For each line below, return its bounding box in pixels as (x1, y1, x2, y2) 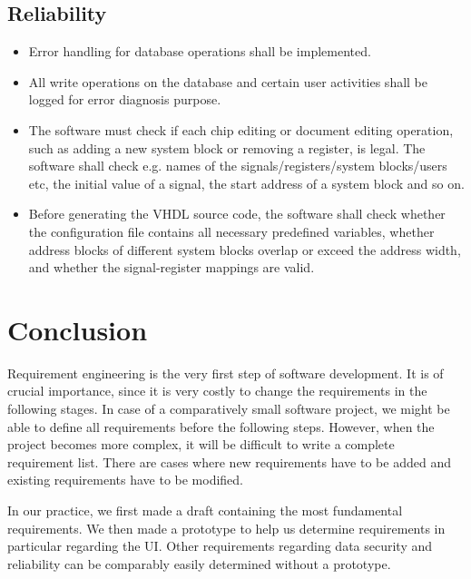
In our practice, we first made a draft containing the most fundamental (7, 501, 403, 520)
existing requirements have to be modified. (7, 470, 244, 489)
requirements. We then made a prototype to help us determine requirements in (7, 518, 446, 537)
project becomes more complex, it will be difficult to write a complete (7, 435, 395, 454)
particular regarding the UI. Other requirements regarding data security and (7, 536, 433, 555)
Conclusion (7, 310, 148, 348)
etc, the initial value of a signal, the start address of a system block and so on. (28, 173, 465, 192)
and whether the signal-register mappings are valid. (28, 258, 315, 277)
